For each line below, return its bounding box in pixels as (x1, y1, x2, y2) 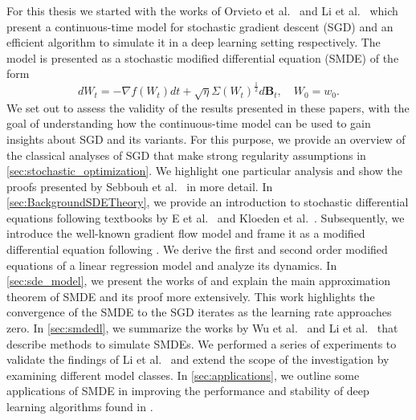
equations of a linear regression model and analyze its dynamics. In (6, 256, 337, 273)
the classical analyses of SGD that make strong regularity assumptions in (6, 146, 366, 163)
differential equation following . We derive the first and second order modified (6, 241, 388, 258)
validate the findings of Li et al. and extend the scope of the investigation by (6, 351, 389, 368)
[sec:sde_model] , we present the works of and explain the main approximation (6, 272, 390, 289)
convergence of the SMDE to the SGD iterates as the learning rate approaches (6, 304, 392, 320)
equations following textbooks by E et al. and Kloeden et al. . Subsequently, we (6, 209, 405, 226)
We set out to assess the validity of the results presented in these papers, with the (6, 99, 410, 116)
